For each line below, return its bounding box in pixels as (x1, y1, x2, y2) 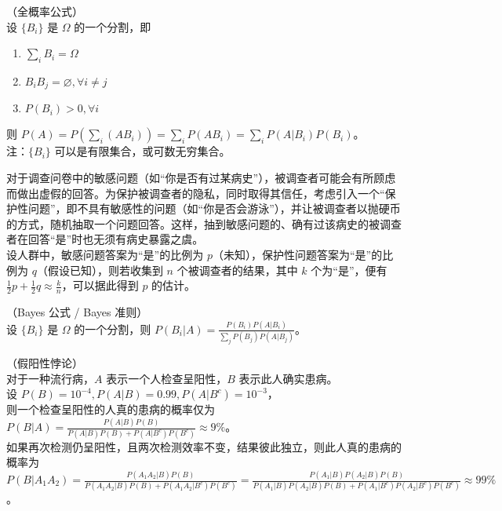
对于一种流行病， (6, 370, 94, 386)
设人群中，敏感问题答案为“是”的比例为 (6, 246, 204, 262)
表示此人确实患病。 (238, 370, 338, 386)
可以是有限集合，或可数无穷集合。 (54, 143, 231, 159)
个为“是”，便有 (311, 261, 387, 278)
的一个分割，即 (74, 18, 151, 35)
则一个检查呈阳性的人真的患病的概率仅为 (6, 401, 215, 418)
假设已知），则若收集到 (47, 261, 163, 278)
